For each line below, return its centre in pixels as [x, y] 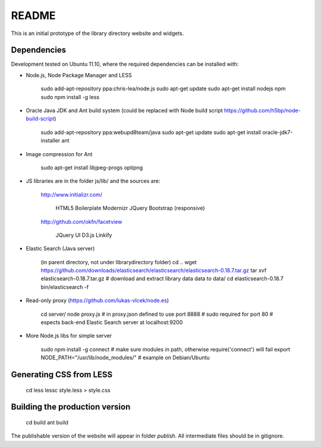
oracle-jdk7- [278, 132]
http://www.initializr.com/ [72, 194]
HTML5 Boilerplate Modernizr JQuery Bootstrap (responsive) [130, 208]
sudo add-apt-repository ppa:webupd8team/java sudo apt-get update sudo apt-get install [151, 132]
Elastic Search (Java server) [60, 249]
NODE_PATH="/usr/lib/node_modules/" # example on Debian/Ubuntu [125, 358]
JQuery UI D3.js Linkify [84, 235]
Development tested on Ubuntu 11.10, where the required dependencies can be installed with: [125, 64]
